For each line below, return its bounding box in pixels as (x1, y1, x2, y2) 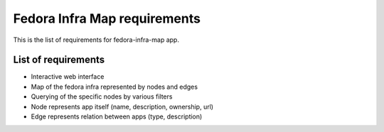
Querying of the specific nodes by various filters (31, 92, 173, 101)
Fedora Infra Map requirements (13, 11, 201, 26)
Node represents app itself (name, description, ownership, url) (31, 102, 213, 111)
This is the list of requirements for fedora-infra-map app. (13, 35, 179, 44)
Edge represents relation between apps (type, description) (31, 112, 203, 121)
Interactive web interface (31, 72, 105, 81)
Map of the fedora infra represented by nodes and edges (31, 82, 198, 91)
